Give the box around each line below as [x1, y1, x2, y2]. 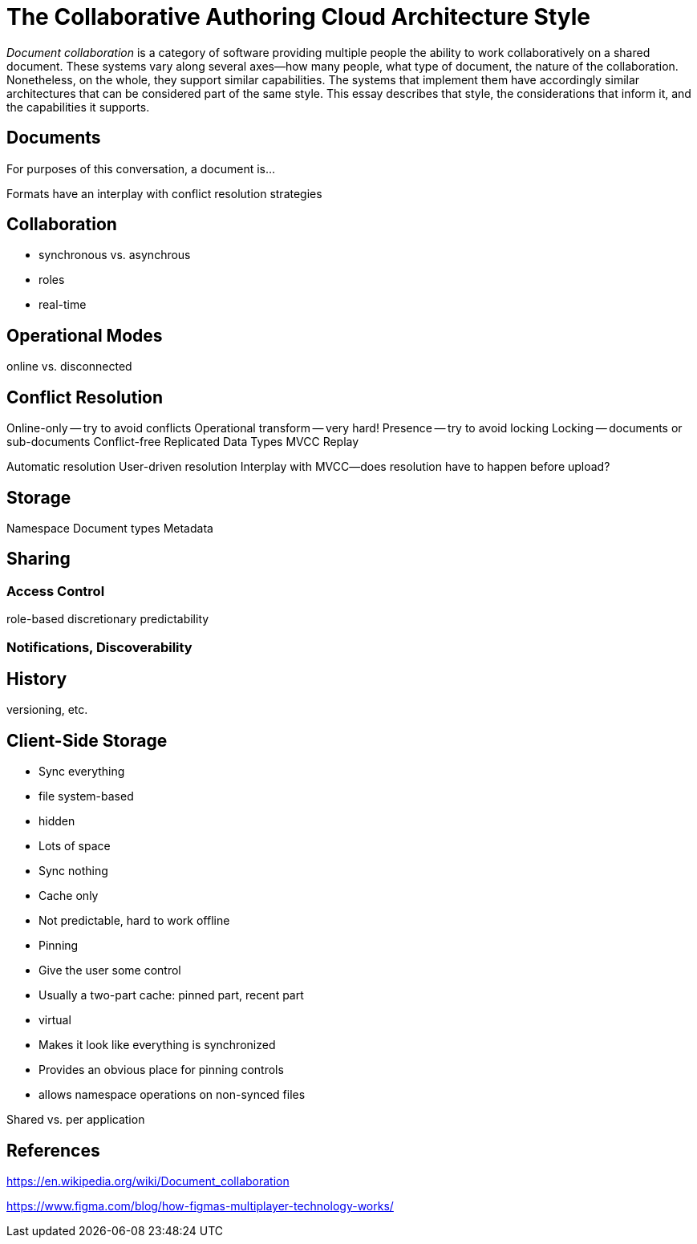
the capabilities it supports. [6, 99, 150, 114]
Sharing [6, 549, 71, 569]
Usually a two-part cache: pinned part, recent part [38, 988, 304, 1003]
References [6, 1140, 100, 1161]
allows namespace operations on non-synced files [38, 1088, 306, 1102]
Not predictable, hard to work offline [38, 914, 230, 928]
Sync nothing [38, 864, 108, 878]
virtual [38, 1013, 71, 1027]
